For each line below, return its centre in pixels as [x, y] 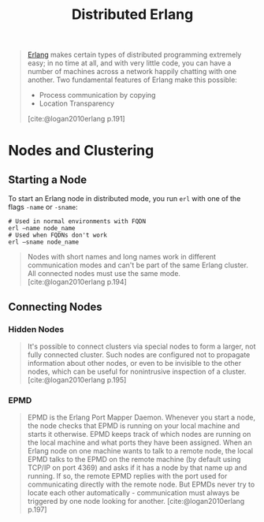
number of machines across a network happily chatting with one [132, 72]
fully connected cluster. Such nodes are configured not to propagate [139, 354]
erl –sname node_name [44, 242]
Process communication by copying [97, 95]
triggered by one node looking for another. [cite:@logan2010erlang [136, 501]
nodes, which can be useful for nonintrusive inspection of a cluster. [137, 371]
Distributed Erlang [132, 15]
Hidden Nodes [36, 329]
